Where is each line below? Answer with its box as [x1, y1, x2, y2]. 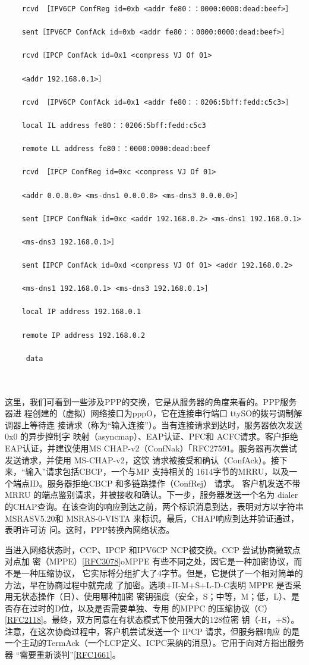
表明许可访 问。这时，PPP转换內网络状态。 [5, 523, 175, 536]
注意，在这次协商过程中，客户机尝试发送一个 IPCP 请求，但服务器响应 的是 [5, 625, 300, 637]
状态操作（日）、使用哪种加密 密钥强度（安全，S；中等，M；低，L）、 [21, 590, 292, 603]
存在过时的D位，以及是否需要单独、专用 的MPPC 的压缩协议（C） [12, 601, 273, 614]
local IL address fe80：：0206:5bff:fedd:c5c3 [21, 121, 206, 130]
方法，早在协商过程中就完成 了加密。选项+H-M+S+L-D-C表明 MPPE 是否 [5, 578, 293, 591]
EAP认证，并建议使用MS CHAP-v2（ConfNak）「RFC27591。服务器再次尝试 [5, 441, 297, 454]
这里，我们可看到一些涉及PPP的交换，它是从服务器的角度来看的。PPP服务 [5, 395, 297, 407]
